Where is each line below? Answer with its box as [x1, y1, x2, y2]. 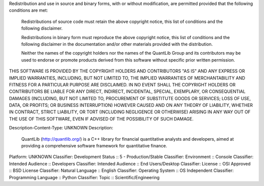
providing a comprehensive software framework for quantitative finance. [21, 143, 167, 149]
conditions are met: [9, 7, 48, 13]
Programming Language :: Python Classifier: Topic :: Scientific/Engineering [9, 174, 160, 180]
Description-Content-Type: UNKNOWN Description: [9, 125, 113, 131]
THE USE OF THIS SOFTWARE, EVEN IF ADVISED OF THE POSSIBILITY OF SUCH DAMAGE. [9, 116, 194, 122]
